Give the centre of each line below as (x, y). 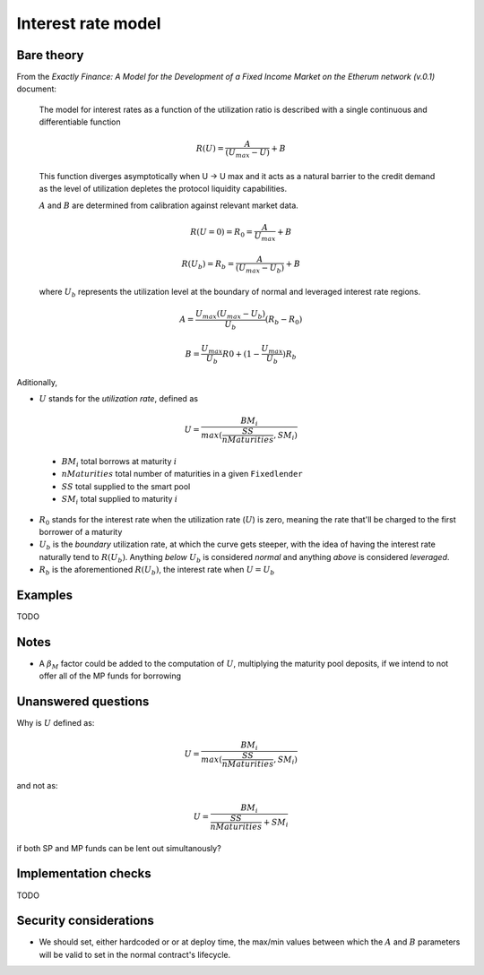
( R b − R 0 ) (284, 321)
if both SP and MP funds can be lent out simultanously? (119, 848)
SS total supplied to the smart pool (126, 486)
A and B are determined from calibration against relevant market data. (169, 205)
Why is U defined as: (56, 723)
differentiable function (80, 122)
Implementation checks (84, 874)
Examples (45, 595)
